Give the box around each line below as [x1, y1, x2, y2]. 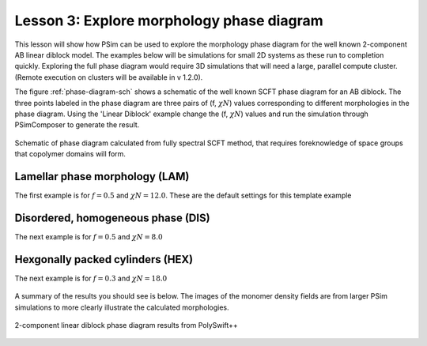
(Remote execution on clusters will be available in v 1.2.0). [14, 72, 203, 82]
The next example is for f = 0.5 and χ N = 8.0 [14, 231, 163, 241]
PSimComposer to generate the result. [14, 120, 140, 130]
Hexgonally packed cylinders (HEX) [14, 253, 194, 266]
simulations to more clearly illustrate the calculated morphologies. [14, 303, 229, 312]
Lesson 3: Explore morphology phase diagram [14, 12, 323, 29]
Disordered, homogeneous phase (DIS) [14, 211, 210, 224]
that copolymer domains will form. [14, 149, 127, 159]
